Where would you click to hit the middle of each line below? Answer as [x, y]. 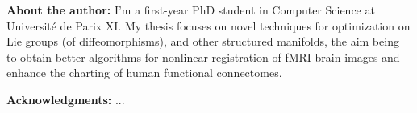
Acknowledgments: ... [66, 99]
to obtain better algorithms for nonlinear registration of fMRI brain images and [203, 56]
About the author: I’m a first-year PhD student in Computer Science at [191, 10]
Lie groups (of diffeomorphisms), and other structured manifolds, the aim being [203, 41]
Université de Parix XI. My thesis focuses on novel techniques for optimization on [208, 25]
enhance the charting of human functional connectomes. [144, 73]
